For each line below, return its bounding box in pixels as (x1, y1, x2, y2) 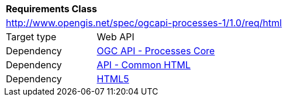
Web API (96, 31, 134, 43)
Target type (6, 31, 57, 43)
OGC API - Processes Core (96, 45, 215, 57)
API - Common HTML (96, 59, 191, 71)
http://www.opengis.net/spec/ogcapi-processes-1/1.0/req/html (6, 17, 282, 29)
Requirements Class (6, 3, 97, 15)
